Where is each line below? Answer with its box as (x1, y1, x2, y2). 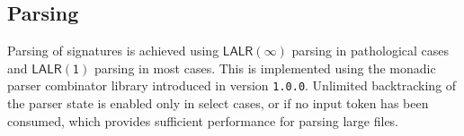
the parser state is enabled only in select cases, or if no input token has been (7, 94, 429, 113)
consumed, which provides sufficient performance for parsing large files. (7, 111, 399, 130)
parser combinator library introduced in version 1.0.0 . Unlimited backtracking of (7, 76, 457, 95)
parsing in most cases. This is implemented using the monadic (94, 58, 436, 77)
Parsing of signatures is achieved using (7, 41, 219, 60)
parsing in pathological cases (291, 41, 450, 60)
